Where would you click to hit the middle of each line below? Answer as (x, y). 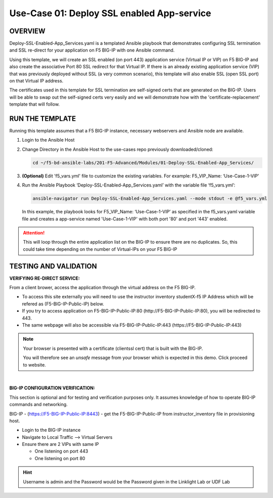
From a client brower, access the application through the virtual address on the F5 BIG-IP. (102, 288)
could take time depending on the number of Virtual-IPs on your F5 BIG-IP (100, 249)
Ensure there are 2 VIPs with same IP (60, 444)
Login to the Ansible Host (48, 140)
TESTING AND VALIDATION (53, 266)
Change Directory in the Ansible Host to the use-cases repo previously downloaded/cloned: (118, 149)
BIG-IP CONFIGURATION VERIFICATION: (52, 388)
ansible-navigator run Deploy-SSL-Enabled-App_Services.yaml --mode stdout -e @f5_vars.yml (150, 199)
